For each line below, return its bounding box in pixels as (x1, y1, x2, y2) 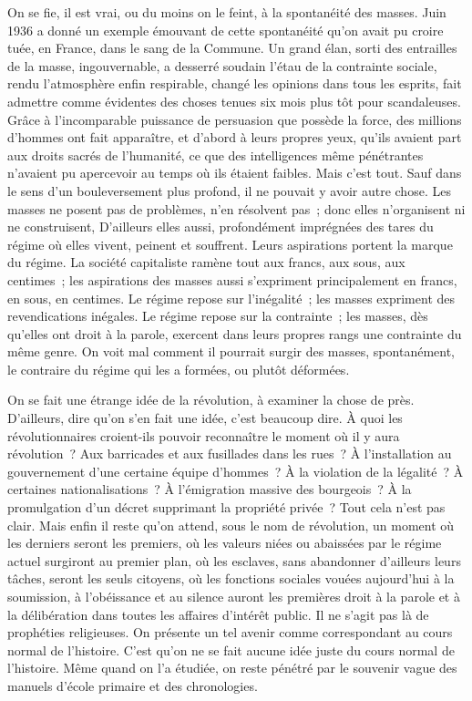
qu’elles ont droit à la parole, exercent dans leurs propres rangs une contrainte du (7, 324, 462, 343)
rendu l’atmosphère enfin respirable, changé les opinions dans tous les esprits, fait (7, 74, 462, 93)
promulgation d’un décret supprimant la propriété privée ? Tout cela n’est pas (7, 498, 446, 517)
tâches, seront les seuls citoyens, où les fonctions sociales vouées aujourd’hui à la (7, 569, 455, 588)
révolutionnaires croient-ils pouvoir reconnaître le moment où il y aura (7, 426, 400, 445)
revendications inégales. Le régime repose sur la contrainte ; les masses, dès (7, 306, 428, 325)
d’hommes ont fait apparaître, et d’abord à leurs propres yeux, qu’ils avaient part (7, 128, 462, 147)
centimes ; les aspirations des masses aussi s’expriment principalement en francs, (7, 270, 457, 289)
